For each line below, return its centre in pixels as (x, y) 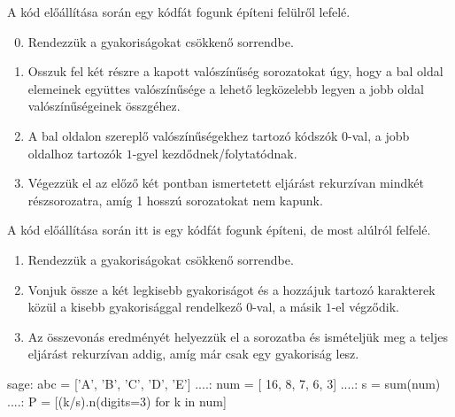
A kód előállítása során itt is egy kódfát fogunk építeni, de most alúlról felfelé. (219, 230)
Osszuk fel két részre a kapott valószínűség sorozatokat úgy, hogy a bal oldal (235, 71)
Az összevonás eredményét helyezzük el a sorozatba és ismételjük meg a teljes (238, 336)
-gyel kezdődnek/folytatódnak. (215, 153)
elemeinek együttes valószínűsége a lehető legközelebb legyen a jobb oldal (226, 88)
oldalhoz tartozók (75, 153)
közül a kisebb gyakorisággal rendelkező (135, 307)
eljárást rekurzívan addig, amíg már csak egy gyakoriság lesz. (193, 354)
